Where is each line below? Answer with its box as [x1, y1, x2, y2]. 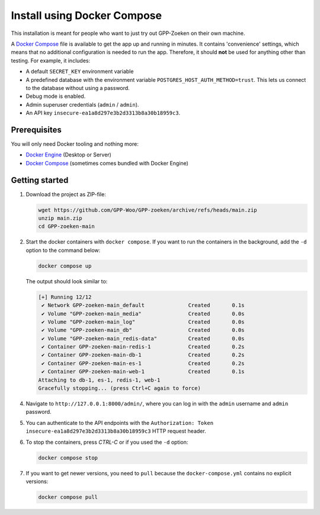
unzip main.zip [38, 215, 82, 222]
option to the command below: [25, 247, 101, 254]
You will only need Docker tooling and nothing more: [11, 140, 139, 148]
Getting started [11, 175, 69, 185]
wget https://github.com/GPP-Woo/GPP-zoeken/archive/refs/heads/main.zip [38, 206, 257, 213]
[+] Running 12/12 [38, 293, 92, 300]
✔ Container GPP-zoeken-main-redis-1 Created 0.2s [41, 344, 245, 350]
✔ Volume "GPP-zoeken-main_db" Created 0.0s [41, 327, 245, 334]
